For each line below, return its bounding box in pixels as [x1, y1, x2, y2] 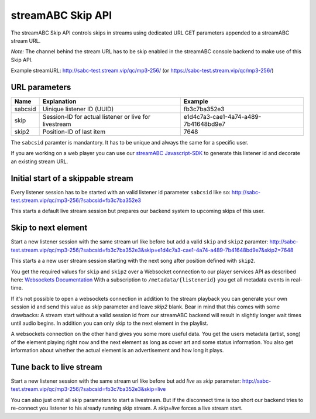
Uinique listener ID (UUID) [42, 105, 114, 114]
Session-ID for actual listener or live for [42, 113, 150, 121]
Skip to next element [11, 223, 88, 233]
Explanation [42, 97, 77, 105]
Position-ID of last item [42, 128, 105, 136]
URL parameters [11, 82, 71, 92]
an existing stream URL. [11, 158, 68, 165]
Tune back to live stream [11, 362, 102, 372]
